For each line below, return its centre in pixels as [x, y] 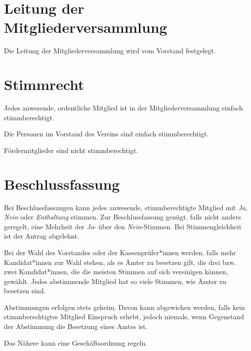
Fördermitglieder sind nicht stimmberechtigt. [71, 150]
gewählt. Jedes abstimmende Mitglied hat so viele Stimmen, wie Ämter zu [115, 281]
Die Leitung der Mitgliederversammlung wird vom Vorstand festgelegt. [110, 51]
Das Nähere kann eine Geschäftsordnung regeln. [76, 342]
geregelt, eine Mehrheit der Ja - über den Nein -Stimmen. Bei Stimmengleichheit [123, 226]
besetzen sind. [25, 291]
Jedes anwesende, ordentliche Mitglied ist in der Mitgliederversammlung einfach [124, 108]
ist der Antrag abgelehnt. [42, 236]
